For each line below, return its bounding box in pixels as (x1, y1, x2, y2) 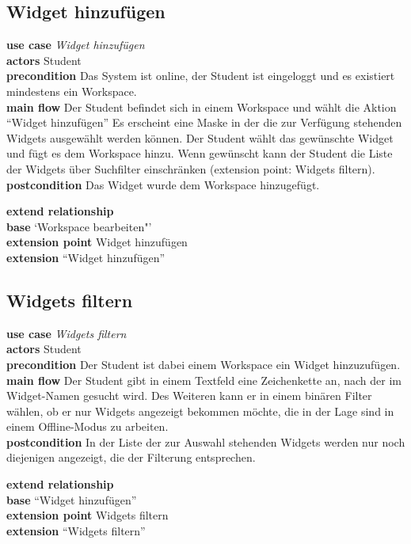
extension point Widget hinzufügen (6, 234, 188, 250)
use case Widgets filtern (6, 325, 127, 341)
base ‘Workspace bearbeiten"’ (6, 218, 152, 234)
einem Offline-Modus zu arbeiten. (6, 418, 169, 435)
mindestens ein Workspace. (6, 82, 137, 99)
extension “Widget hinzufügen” (6, 249, 166, 265)
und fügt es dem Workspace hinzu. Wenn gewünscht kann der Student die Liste (6, 145, 393, 162)
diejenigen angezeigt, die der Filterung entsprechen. (6, 449, 256, 466)
